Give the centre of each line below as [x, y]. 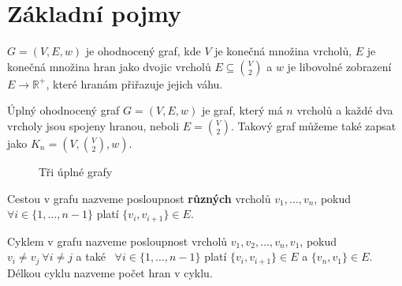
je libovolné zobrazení [339, 66]
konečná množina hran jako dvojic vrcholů [109, 66]
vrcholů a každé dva [345, 110]
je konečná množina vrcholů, [283, 51]
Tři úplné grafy [76, 171]
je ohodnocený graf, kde [143, 51]
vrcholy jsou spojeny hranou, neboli [93, 125]
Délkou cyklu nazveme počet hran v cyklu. [110, 272]
